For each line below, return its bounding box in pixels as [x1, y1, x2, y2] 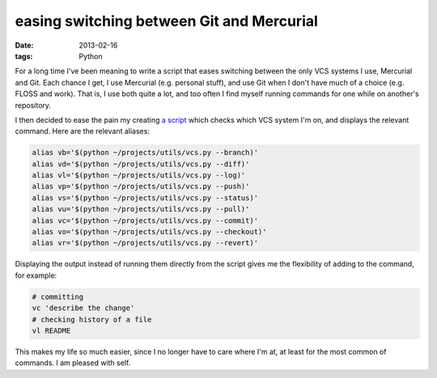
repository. [15, 100, 52, 110]
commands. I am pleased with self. [15, 358, 131, 367]
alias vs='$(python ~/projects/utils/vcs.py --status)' [32, 193, 259, 202]
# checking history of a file [32, 315, 152, 324]
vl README [32, 325, 71, 335]
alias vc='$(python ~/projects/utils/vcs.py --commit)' [32, 216, 259, 225]
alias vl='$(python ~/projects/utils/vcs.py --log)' [32, 170, 246, 180]
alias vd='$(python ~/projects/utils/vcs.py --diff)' [32, 159, 250, 169]
